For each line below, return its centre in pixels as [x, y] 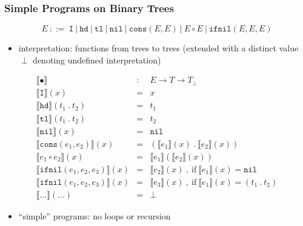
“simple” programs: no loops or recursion [95, 215]
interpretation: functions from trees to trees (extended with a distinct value [158, 48]
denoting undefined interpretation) [97, 60]
